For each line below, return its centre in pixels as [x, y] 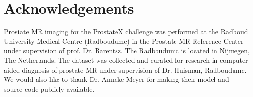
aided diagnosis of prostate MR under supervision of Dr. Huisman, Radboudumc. [125, 69]
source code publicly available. [49, 88]
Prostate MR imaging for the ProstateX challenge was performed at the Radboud [126, 31]
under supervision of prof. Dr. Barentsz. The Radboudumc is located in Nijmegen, [127, 50]
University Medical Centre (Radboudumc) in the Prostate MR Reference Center [124, 41]
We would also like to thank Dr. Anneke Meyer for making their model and [117, 79]
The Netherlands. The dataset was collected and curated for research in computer [126, 60]
